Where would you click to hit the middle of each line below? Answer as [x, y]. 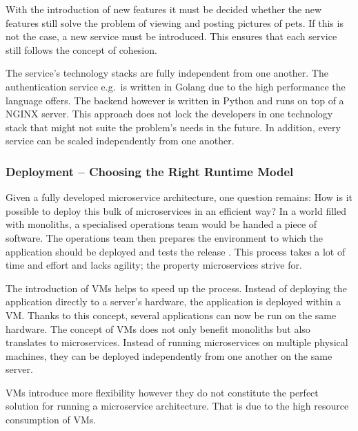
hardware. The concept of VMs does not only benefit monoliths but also [158, 328]
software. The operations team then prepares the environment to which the [165, 237]
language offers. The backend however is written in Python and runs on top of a [175, 100]
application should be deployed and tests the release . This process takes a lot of [176, 251]
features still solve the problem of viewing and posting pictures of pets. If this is [175, 22]
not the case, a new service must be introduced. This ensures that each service [171, 36]
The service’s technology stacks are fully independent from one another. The [167, 73]
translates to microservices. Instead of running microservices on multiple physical [177, 342]
